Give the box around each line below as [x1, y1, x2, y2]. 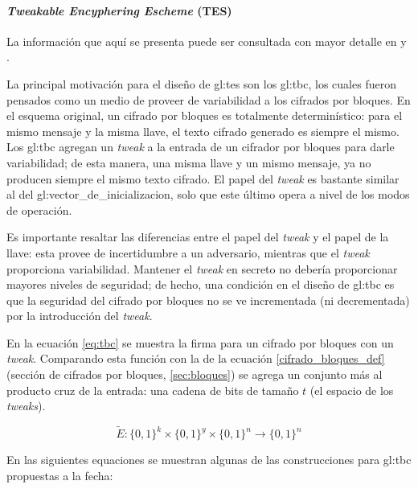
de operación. [6, 201, 72, 218]
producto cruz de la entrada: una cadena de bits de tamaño [6, 381, 299, 398]
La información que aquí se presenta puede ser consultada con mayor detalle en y [6, 32, 407, 49]
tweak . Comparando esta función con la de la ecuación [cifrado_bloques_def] [6, 350, 385, 367]
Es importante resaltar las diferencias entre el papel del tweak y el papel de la [6, 228, 389, 245]
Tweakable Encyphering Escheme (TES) [6, 2, 232, 18]
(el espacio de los [309, 381, 394, 398]
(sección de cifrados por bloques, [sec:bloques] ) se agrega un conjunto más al [6, 366, 383, 383]
